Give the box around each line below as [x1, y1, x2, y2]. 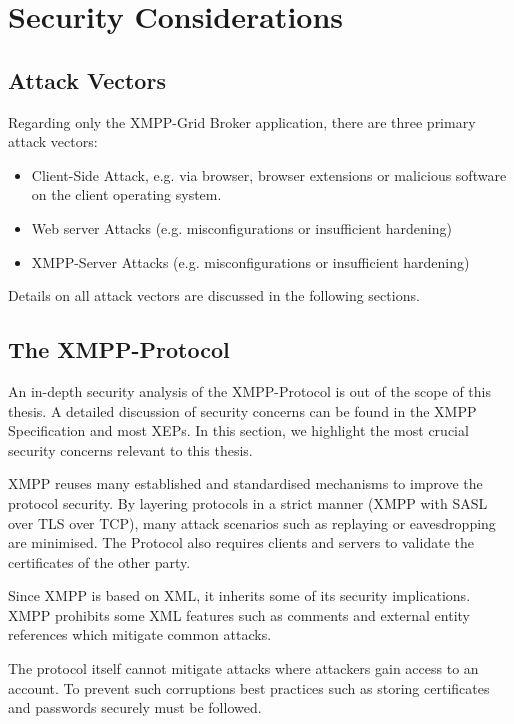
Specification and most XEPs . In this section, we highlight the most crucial [8, 420, 469, 441]
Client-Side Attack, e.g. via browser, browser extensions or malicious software [31, 164, 507, 185]
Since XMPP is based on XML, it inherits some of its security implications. [8, 585, 471, 606]
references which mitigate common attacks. [8, 624, 272, 645]
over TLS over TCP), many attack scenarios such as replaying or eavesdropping [8, 512, 496, 533]
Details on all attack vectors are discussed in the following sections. [8, 285, 420, 306]
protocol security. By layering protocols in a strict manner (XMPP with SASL [8, 492, 488, 513]
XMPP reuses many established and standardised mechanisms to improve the [8, 473, 483, 494]
